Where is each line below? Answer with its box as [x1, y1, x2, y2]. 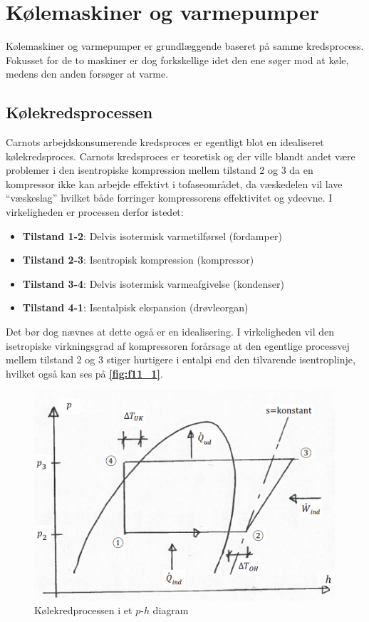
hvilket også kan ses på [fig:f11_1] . [6, 366, 163, 380]
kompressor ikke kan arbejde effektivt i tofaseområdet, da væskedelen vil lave [6, 176, 343, 191]
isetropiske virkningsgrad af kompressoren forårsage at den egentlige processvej [6, 338, 350, 353]
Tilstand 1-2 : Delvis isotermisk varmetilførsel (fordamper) [22, 228, 282, 243]
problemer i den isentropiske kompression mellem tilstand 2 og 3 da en [6, 162, 313, 177]
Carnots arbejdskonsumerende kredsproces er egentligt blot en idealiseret [6, 135, 324, 150]
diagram [152, 603, 189, 618]
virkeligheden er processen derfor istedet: [6, 204, 184, 219]
